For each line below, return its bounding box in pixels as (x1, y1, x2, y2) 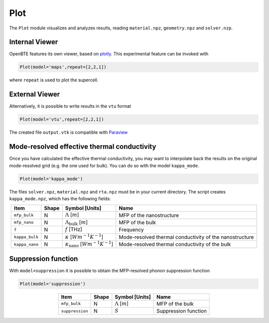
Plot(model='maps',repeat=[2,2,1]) (19, 64, 107, 70)
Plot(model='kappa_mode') (19, 176, 83, 181)
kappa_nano (14, 242, 39, 247)
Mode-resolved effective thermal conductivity (9, 143, 156, 151)
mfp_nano (14, 220, 34, 225)
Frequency (119, 226, 144, 233)
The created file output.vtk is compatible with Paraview (9, 130, 128, 136)
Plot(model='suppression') (19, 281, 86, 287)
